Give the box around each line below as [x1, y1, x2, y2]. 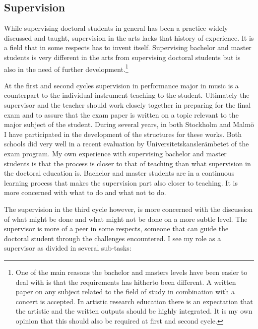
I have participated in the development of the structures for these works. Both [4, 129, 242, 139]
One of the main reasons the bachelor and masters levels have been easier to [15, 266, 248, 277]
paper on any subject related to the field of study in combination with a [15, 286, 235, 297]
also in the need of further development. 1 [4, 62, 129, 74]
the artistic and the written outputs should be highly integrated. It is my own [15, 306, 253, 316]
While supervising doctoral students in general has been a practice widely [4, 23, 228, 33]
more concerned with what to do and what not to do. [4, 187, 166, 197]
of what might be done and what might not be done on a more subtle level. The [4, 213, 248, 224]
